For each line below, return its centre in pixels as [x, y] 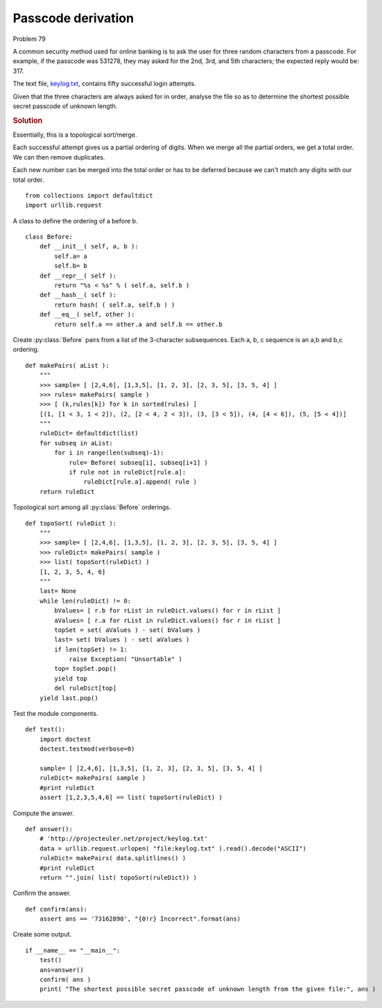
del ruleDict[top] [86, 688]
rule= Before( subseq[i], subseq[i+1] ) [138, 462]
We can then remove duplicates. [59, 157]
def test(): [45, 729]
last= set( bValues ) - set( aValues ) [122, 640]
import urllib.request [64, 205]
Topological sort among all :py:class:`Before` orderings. [92, 507]
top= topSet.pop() [86, 669]
